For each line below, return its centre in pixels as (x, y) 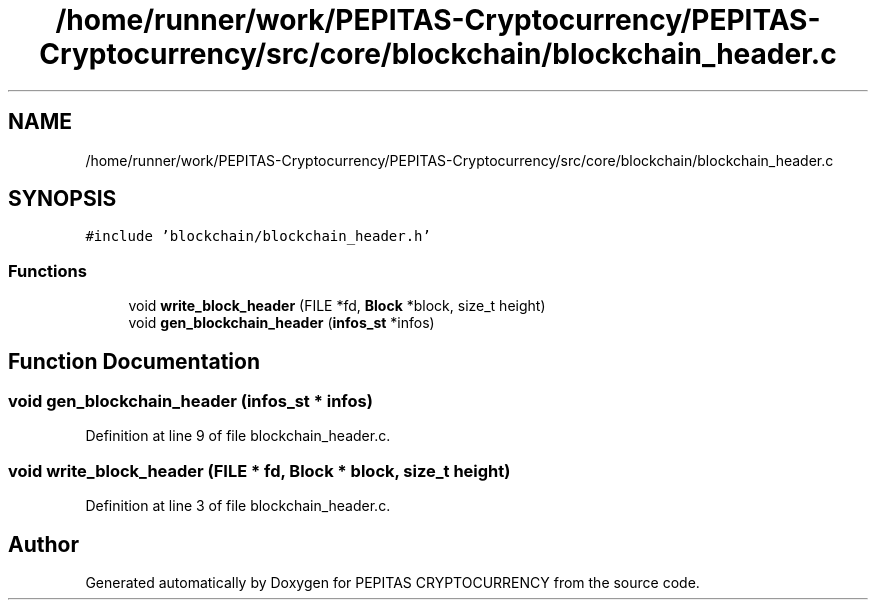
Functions (47, 270)
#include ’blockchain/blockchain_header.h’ (258, 236)
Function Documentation (134, 361)
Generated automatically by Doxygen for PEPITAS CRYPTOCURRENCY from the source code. (392, 582)
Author (43, 544)
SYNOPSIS (62, 199)
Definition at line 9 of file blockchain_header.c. (238, 436)
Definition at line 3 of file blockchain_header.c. (238, 506)
